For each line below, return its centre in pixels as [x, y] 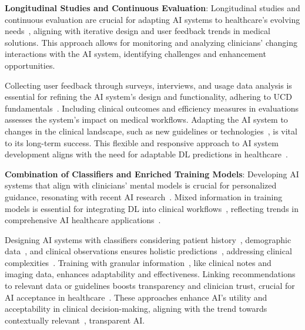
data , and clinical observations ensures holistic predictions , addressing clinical [148, 251]
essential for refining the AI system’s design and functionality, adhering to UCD [148, 97]
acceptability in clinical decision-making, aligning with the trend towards [136, 309]
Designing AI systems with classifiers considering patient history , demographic [148, 239]
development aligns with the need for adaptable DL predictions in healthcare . [146, 154]
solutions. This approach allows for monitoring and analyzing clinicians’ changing [151, 42]
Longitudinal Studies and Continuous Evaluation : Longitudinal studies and [152, 8]
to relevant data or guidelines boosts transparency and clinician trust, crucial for [150, 286]
